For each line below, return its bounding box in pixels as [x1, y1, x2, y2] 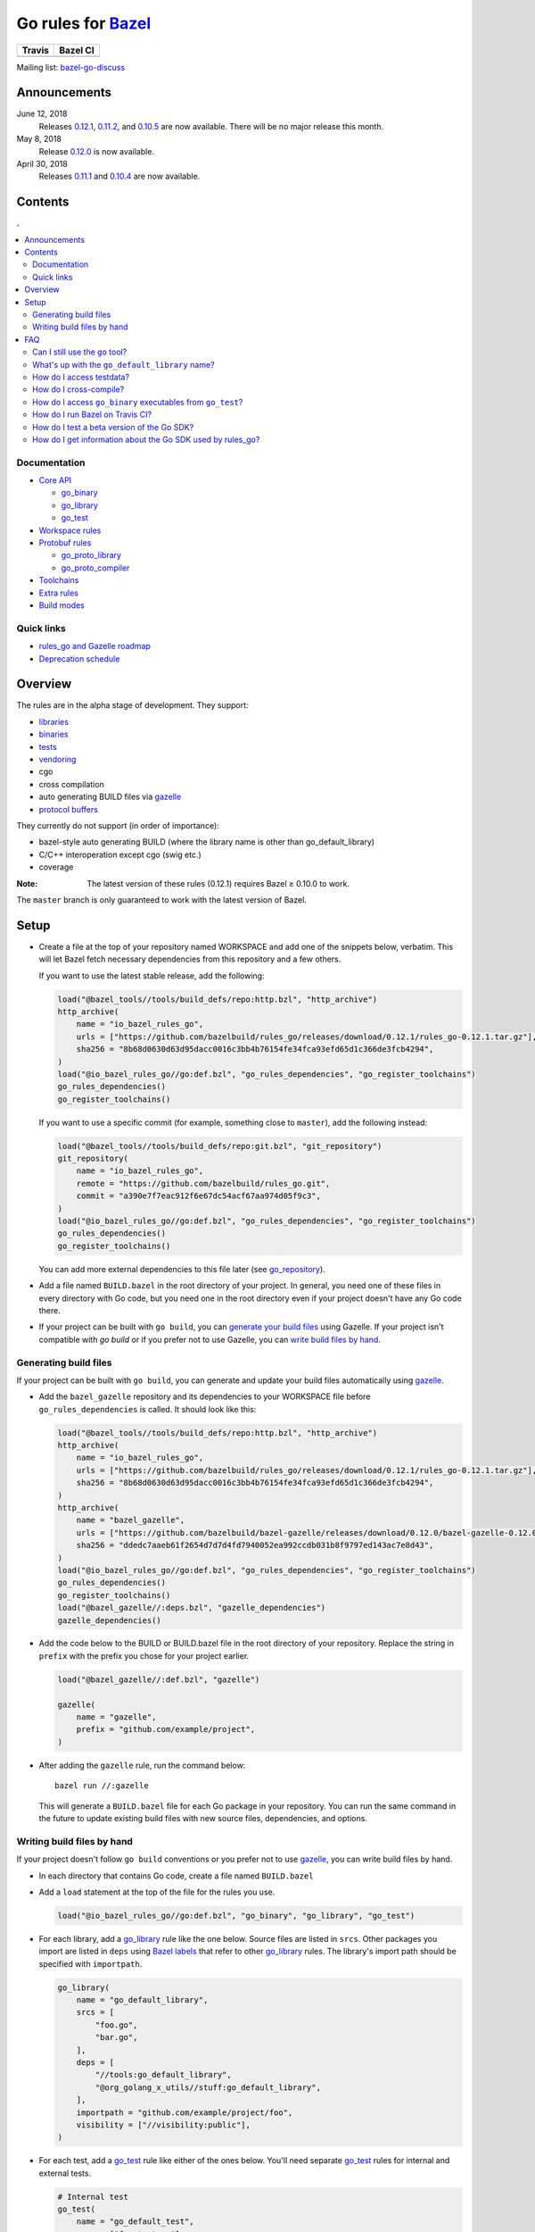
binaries [38, 729, 69, 740]
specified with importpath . [38, 1958, 143, 1969]
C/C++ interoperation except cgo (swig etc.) [38, 849, 202, 860]
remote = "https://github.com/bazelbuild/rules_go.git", [76, 1178, 331, 1188]
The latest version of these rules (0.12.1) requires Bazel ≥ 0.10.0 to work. [86, 878, 350, 888]
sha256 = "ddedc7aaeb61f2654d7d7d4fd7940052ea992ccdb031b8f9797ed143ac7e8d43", [76, 1540, 434, 1551]
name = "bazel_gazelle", [76, 1515, 185, 1526]
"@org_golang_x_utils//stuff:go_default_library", [95, 2082, 321, 2093]
